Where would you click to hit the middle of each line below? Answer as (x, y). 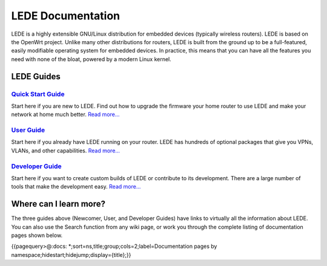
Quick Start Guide (38, 94)
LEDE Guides (36, 76)
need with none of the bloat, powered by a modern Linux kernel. (91, 59)
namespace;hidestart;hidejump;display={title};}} (71, 255)
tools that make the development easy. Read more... (76, 187)
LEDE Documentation (66, 16)
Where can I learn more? (58, 204)
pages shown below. (37, 235)
